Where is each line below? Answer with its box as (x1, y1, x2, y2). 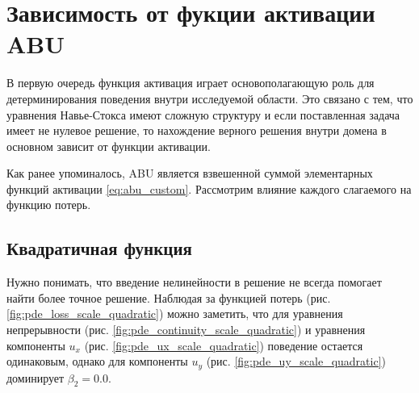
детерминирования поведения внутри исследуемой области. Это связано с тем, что (6, 90, 413, 107)
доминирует (6, 369, 65, 386)
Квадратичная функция (6, 236, 192, 261)
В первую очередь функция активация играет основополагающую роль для (6, 74, 375, 91)
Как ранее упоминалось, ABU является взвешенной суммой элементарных (6, 165, 373, 182)
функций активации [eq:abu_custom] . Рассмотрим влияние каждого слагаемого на (6, 180, 412, 197)
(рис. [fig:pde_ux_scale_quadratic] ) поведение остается (84, 337, 363, 353)
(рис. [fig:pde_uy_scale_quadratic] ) (206, 353, 386, 370)
